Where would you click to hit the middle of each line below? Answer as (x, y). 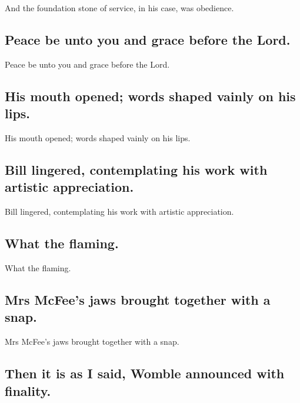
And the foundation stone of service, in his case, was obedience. (119, 8)
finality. (28, 390)
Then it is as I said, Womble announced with (145, 373)
